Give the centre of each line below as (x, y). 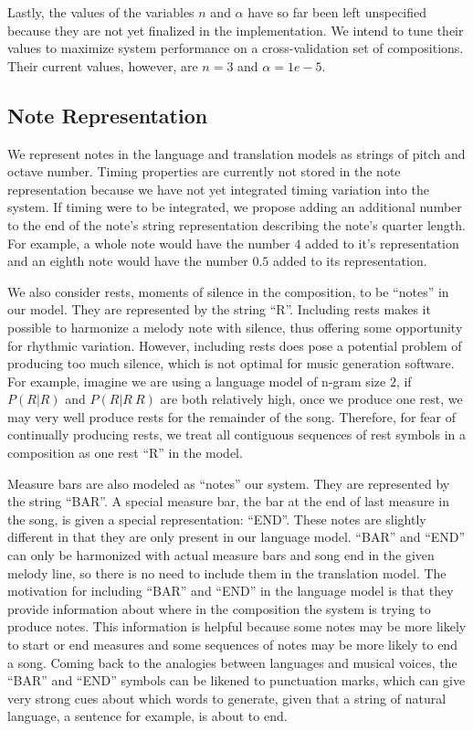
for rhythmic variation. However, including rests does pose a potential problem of (235, 345)
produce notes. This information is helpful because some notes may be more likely (237, 626)
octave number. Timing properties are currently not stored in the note (204, 171)
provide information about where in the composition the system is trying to (219, 608)
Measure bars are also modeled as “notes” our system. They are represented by (229, 483)
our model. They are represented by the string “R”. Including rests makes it (219, 309)
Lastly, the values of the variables (101, 12)
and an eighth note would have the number (128, 261)
